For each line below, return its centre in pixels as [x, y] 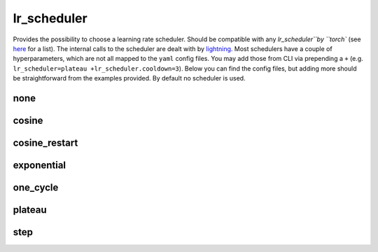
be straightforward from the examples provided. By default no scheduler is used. [129, 78]
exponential [40, 165]
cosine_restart [45, 142]
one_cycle [36, 187]
